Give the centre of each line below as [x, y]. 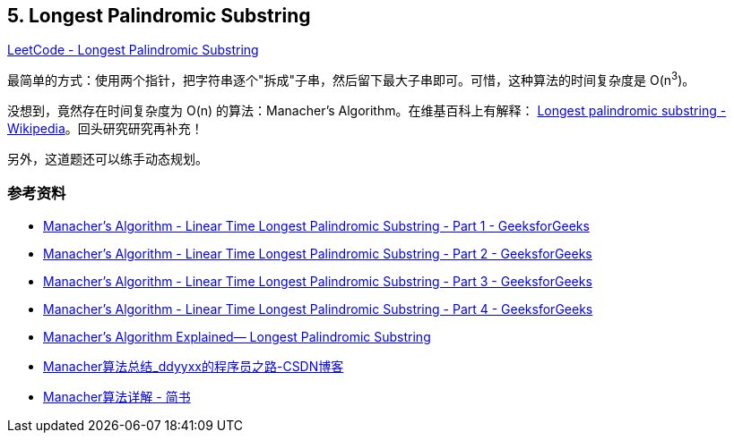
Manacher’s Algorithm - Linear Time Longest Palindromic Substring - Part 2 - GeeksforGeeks [318, 253]
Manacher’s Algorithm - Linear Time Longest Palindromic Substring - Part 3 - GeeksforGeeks [318, 281]
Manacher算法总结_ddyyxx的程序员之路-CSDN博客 [194, 366]
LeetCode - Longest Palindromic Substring [133, 50]
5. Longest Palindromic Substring [159, 16]
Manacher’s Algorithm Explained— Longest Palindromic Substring [237, 336]
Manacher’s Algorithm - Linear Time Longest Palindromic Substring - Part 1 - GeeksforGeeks [316, 225]
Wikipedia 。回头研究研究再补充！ [105, 129]
